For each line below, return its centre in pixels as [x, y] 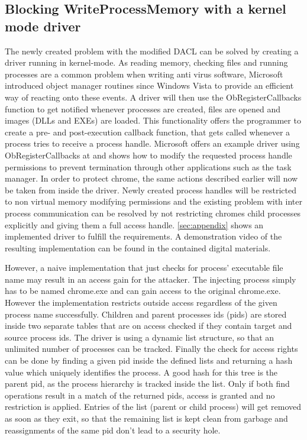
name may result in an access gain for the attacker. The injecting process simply [151, 279]
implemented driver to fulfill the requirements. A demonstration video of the [143, 236]
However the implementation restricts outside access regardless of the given [141, 302]
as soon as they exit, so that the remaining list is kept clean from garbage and [146, 418]
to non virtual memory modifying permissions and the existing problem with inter [153, 201]
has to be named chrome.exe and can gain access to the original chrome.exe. [143, 291]
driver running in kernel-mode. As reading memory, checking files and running [146, 62]
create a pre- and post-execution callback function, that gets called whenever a [148, 132]
